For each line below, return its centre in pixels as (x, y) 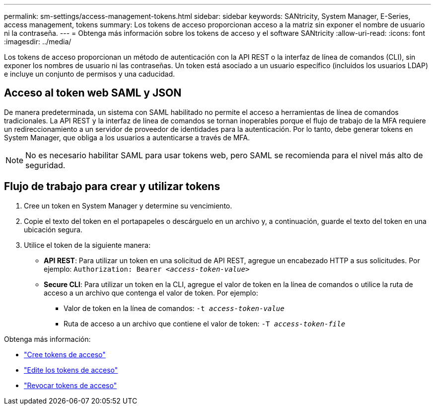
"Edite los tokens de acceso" (71, 370)
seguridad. (45, 165)
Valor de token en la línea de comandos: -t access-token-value (174, 308)
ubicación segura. (53, 229)
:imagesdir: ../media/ (38, 42)
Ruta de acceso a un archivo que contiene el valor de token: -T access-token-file (205, 323)
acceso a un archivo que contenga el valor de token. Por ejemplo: (151, 293)
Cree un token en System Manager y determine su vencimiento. (128, 205)
